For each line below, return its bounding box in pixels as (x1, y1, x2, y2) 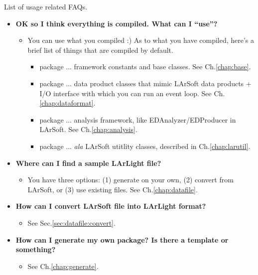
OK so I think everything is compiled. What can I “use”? (15, 18, 218, 28)
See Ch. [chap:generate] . (27, 261, 99, 271)
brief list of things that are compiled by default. (27, 44, 173, 55)
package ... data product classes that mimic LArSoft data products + (39, 78, 252, 88)
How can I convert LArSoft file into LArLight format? (15, 201, 206, 211)
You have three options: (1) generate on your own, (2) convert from (27, 174, 234, 185)
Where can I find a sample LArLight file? (15, 157, 161, 168)
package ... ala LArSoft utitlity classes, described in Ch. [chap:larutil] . (39, 140, 251, 151)
